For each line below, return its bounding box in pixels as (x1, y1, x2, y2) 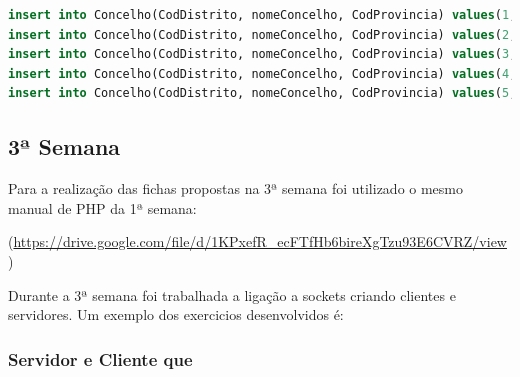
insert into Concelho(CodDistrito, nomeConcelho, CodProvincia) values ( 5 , (8, 86, 517, 101)
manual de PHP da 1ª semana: (8, 197, 197, 218)
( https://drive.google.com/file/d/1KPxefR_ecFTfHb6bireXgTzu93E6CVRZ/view (8, 231, 507, 252)
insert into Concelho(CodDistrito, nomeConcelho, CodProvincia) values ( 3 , (8, 47, 517, 62)
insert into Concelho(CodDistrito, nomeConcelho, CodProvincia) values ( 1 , (8, 8, 517, 22)
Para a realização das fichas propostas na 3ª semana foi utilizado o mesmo (8, 178, 464, 199)
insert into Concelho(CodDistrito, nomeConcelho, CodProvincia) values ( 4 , (8, 66, 517, 81)
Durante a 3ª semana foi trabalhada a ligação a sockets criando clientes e (8, 284, 456, 305)
